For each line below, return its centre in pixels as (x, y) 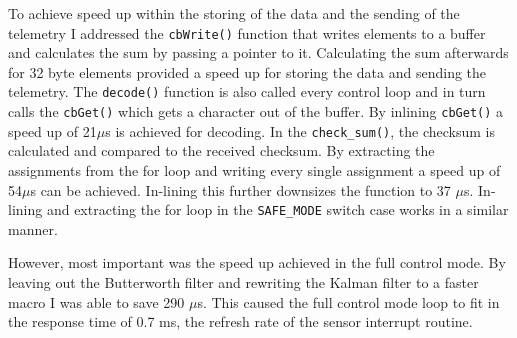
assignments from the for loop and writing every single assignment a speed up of (254, 170)
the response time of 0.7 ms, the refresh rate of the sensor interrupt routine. (240, 321)
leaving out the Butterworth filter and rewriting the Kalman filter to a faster (243, 282)
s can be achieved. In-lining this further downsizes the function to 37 (240, 189)
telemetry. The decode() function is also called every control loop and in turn (247, 91)
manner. (33, 228)
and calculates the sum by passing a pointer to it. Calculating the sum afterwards (258, 52)
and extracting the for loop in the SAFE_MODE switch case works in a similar (277, 209)
